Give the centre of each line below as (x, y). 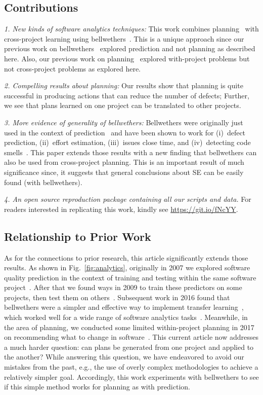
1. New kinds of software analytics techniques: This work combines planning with (131, 29)
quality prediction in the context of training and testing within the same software (130, 277)
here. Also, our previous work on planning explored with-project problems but (127, 58)
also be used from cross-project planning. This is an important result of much (124, 162)
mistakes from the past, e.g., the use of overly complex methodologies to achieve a (131, 367)
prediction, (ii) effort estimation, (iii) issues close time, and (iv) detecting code (127, 142)
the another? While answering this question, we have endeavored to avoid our (124, 357)
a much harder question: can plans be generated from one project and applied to (129, 347)
